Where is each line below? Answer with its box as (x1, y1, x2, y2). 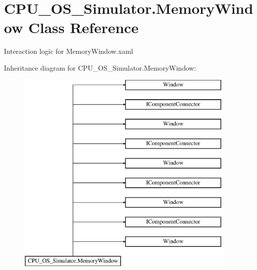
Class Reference (28, 17, 139, 38)
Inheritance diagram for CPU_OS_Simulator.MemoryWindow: (4, 62, 196, 73)
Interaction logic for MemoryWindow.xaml (4, 46, 133, 56)
